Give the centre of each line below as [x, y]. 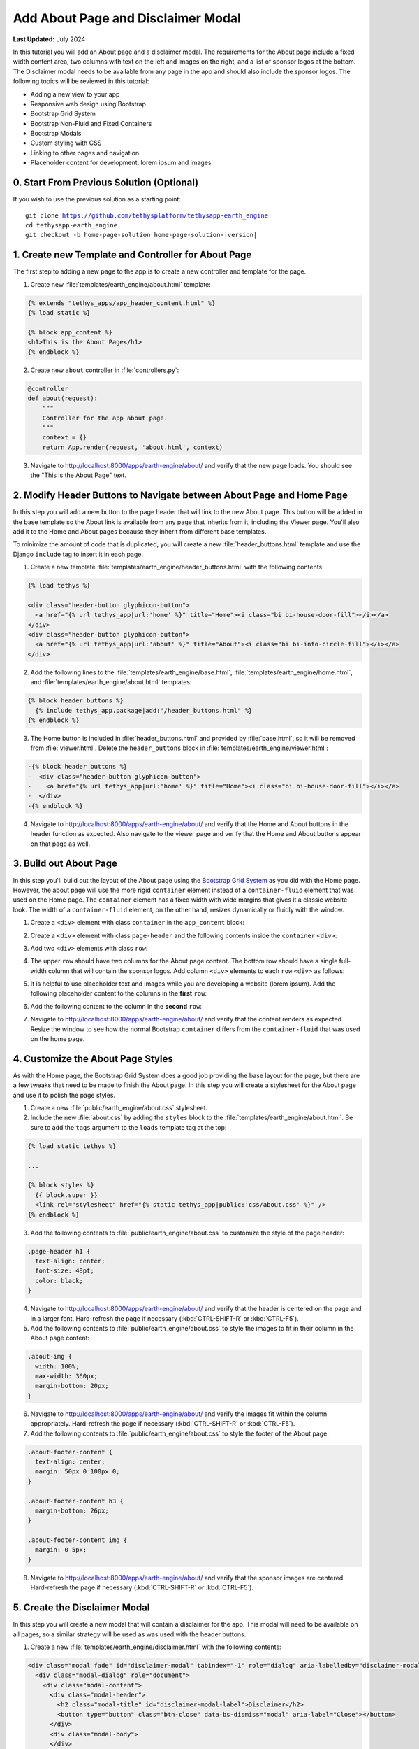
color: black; [59, 1281]
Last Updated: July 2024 [49, 39]
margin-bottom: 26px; [72, 1510]
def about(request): [63, 398]
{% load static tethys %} [72, 1146]
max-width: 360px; [66, 1376]
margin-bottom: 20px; [72, 1386]
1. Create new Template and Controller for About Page [132, 255]
